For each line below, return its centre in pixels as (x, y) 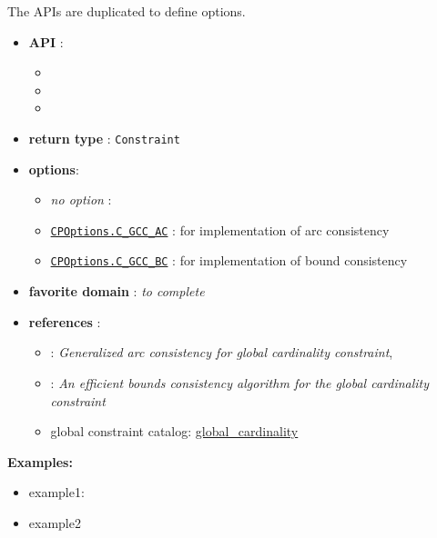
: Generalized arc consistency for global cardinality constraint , (222, 352)
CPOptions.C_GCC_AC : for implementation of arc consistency (220, 229)
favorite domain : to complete (117, 291)
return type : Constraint (104, 138)
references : (65, 321)
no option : (81, 199)
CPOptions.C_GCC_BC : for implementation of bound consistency (229, 260)
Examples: (40, 461)
